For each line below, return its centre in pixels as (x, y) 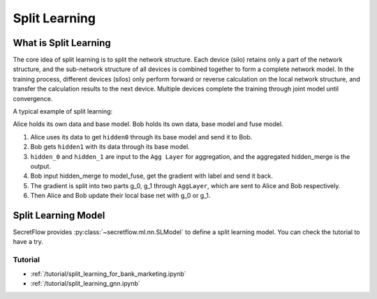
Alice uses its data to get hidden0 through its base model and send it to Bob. (141, 137)
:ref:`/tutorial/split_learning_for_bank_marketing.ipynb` (108, 274)
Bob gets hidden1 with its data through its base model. (110, 147)
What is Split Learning (62, 43)
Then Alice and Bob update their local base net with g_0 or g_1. (120, 196)
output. (41, 166)
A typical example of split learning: (63, 112)
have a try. (28, 242)
